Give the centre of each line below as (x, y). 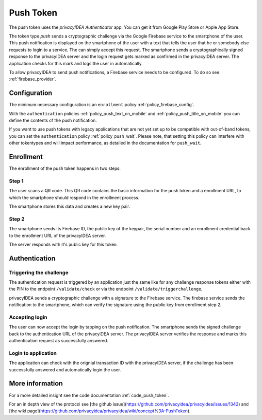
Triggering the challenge (39, 273)
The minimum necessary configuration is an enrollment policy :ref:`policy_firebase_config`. (102, 105)
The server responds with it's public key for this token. (64, 244)
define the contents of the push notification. (53, 120)
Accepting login (28, 317)
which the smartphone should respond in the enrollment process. (74, 198)
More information (36, 384)
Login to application (33, 353)
